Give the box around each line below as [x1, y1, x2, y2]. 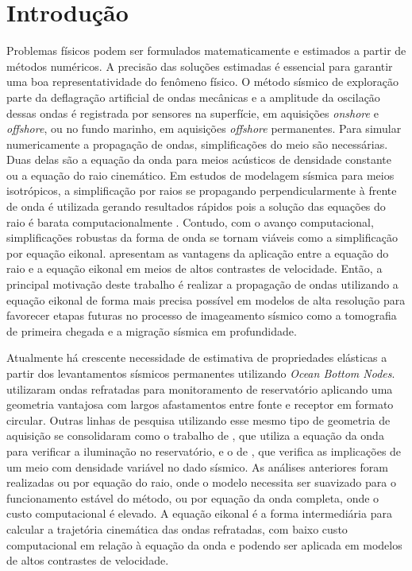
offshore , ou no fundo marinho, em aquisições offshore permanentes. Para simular [6, 120, 402, 137]
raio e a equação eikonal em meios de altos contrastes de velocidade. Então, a [6, 260, 383, 277]
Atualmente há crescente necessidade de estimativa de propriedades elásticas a [6, 349, 387, 366]
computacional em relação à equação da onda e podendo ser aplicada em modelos [6, 536, 402, 553]
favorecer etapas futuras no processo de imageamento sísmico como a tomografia [6, 307, 397, 324]
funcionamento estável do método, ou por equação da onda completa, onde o [6, 489, 379, 506]
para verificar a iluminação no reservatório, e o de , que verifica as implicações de [6, 442, 402, 459]
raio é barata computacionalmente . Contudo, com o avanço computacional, [6, 213, 374, 230]
